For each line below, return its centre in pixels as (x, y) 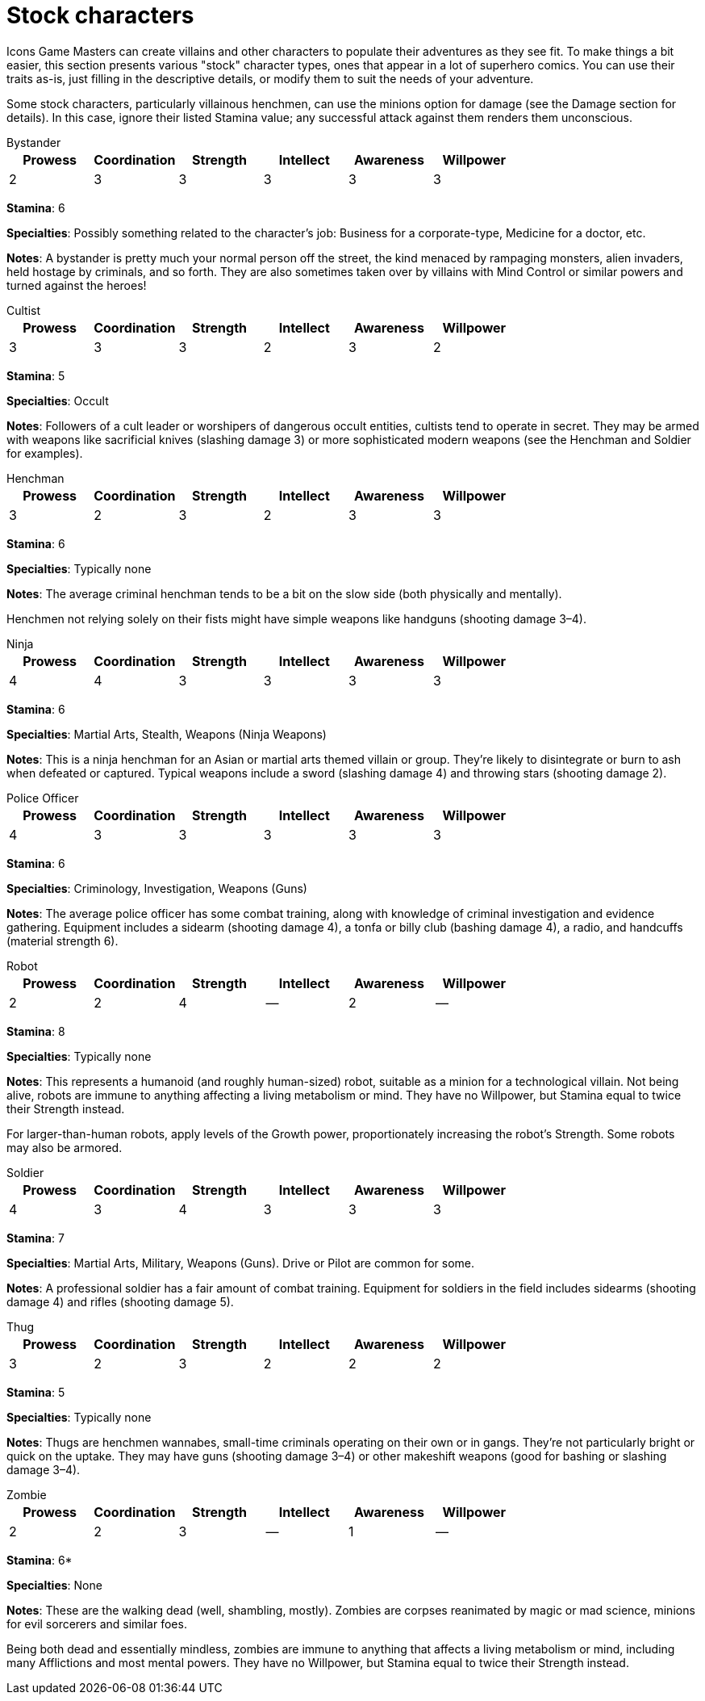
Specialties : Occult (58, 400)
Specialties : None (54, 1585)
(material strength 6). (63, 941)
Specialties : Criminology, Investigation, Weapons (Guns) (157, 888)
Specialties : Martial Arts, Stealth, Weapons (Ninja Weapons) (167, 734)
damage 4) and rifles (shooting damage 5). (120, 1301)
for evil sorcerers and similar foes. (97, 1623)
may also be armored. (65, 1147)
